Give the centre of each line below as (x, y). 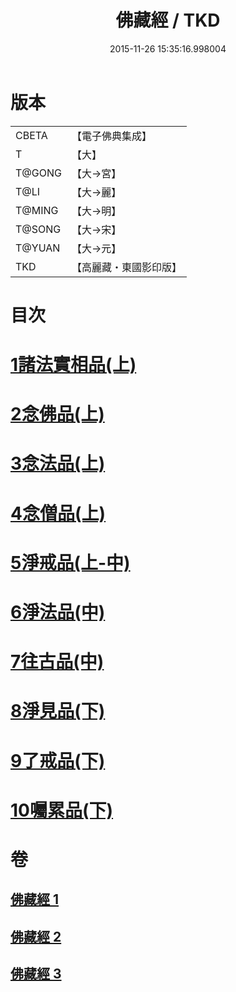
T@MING (37, 210)
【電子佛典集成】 (111, 136)
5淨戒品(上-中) (70, 562)
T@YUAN (38, 248)
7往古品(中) (57, 662)
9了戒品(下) (58, 760)
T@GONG (38, 173)
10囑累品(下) (62, 810)
